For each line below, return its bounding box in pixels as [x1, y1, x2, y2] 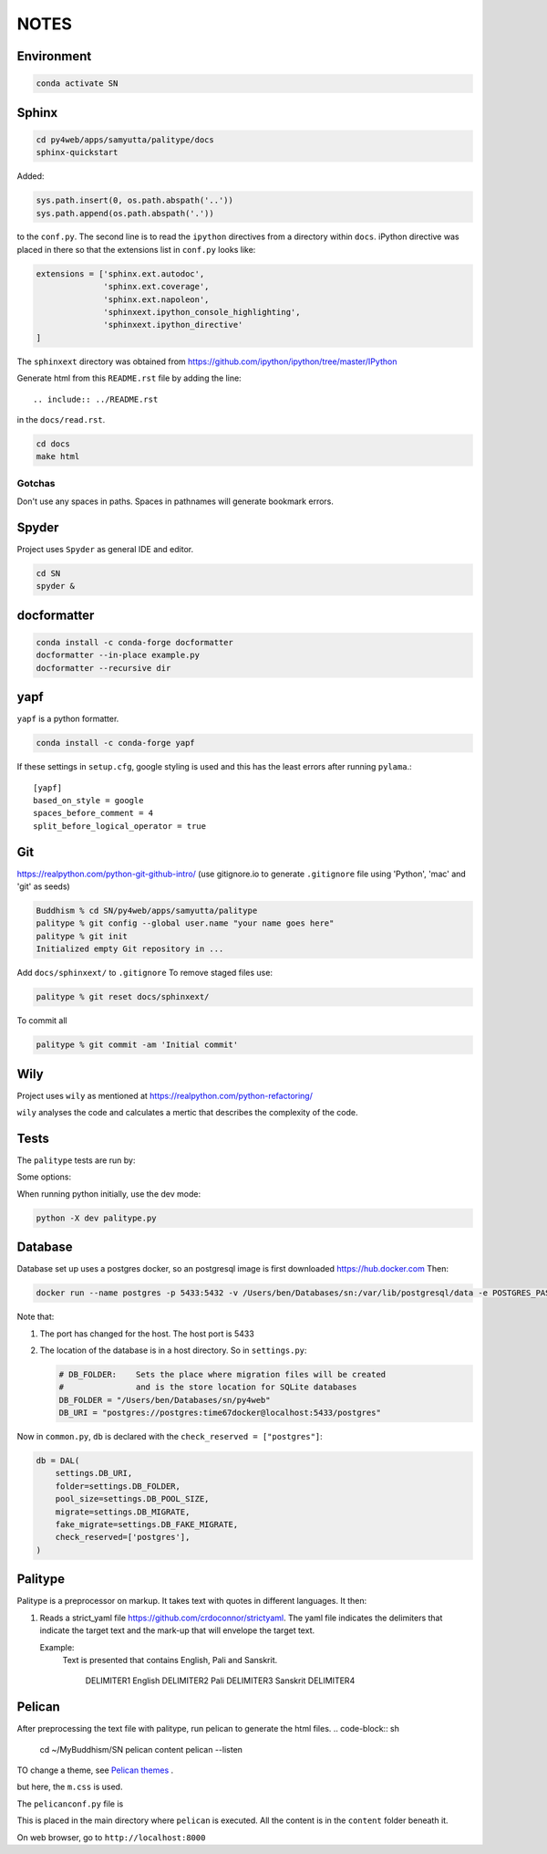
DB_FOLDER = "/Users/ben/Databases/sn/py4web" [58, 1395, 271, 1405]
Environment [16, 48, 92, 64]
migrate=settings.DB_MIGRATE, [55, 1506, 191, 1517]
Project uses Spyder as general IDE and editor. [16, 543, 194, 554]
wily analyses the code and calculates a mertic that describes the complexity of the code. [16, 1107, 358, 1118]
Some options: [16, 1171, 72, 1182]
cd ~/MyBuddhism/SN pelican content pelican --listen [39, 1744, 243, 1754]
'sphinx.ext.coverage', [103, 281, 210, 292]
